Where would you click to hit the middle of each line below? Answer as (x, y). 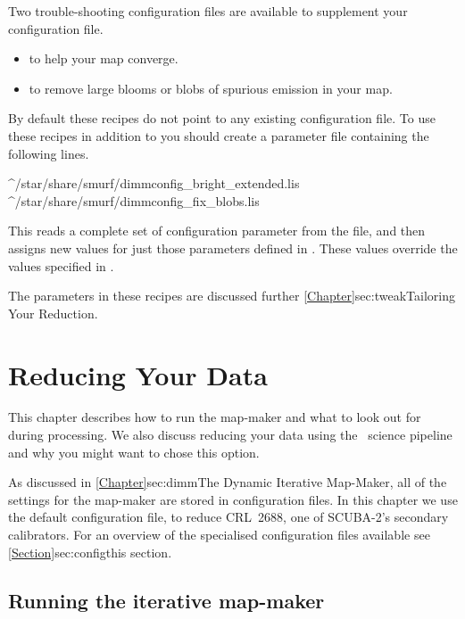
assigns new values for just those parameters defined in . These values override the (233, 248)
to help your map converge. (104, 58)
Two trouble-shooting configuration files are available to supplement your (208, 11)
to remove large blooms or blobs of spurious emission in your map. (211, 88)
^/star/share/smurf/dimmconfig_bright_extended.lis (154, 183)
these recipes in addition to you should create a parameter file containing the (219, 135)
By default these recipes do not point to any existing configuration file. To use (222, 118)
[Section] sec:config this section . (90, 552)
